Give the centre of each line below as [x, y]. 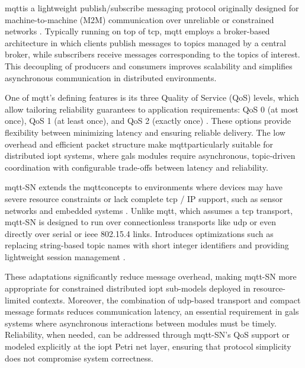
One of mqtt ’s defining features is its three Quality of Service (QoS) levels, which [152, 97]
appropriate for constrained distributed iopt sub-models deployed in [128, 288]
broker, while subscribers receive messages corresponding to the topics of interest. [152, 54]
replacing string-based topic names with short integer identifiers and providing [147, 245]
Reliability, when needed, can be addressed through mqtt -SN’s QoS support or [147, 335]
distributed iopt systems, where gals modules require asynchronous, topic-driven [150, 156]
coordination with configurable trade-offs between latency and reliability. [137, 167]
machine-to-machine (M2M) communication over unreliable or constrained [139, 19]
